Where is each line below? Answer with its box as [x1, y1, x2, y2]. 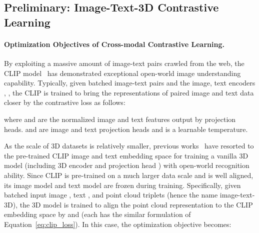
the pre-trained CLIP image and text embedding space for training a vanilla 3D [4, 150, 248, 160]
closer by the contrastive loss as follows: [4, 97, 125, 107]
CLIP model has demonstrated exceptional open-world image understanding [4, 67, 241, 78]
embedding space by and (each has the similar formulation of [4, 209, 191, 219]
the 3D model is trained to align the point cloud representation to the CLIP [19, 199, 253, 209]
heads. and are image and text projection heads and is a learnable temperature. [4, 123, 248, 134]
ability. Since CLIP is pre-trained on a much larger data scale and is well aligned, [4, 169, 253, 180]
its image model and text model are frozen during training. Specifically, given [4, 179, 241, 190]
